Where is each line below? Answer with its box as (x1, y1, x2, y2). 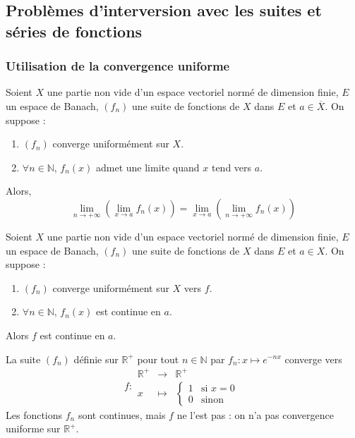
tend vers (211, 159, 252, 174)
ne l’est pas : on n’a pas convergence (176, 407, 334, 422)
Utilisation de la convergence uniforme (6, 57, 230, 75)
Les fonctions (6, 407, 63, 422)
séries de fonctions (6, 20, 143, 42)
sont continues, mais (78, 407, 166, 422)
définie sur (73, 351, 119, 366)
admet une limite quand (95, 159, 200, 174)
